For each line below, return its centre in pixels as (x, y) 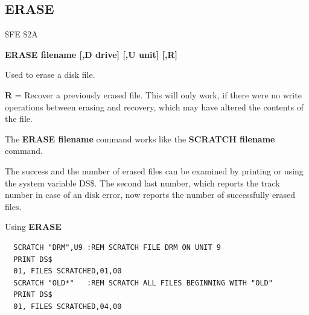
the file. (19, 119)
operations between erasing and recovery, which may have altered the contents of (154, 107)
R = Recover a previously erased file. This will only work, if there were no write (153, 94)
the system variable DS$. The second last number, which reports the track (142, 183)
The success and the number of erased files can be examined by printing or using (154, 170)
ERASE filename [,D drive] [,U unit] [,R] (91, 54)
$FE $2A (21, 34)
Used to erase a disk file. (50, 75)
